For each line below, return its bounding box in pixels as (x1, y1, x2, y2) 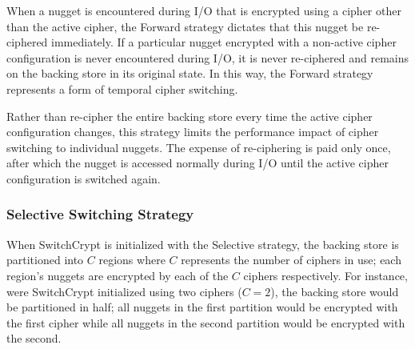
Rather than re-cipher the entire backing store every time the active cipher (6, 107, 373, 124)
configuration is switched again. (6, 170, 161, 187)
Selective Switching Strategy (6, 204, 194, 224)
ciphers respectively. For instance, (243, 267, 408, 283)
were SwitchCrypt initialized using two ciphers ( (6, 283, 242, 299)
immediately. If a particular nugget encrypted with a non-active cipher (51, 34, 397, 50)
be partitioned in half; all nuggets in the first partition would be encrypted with (6, 299, 398, 315)
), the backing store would (270, 283, 399, 299)
